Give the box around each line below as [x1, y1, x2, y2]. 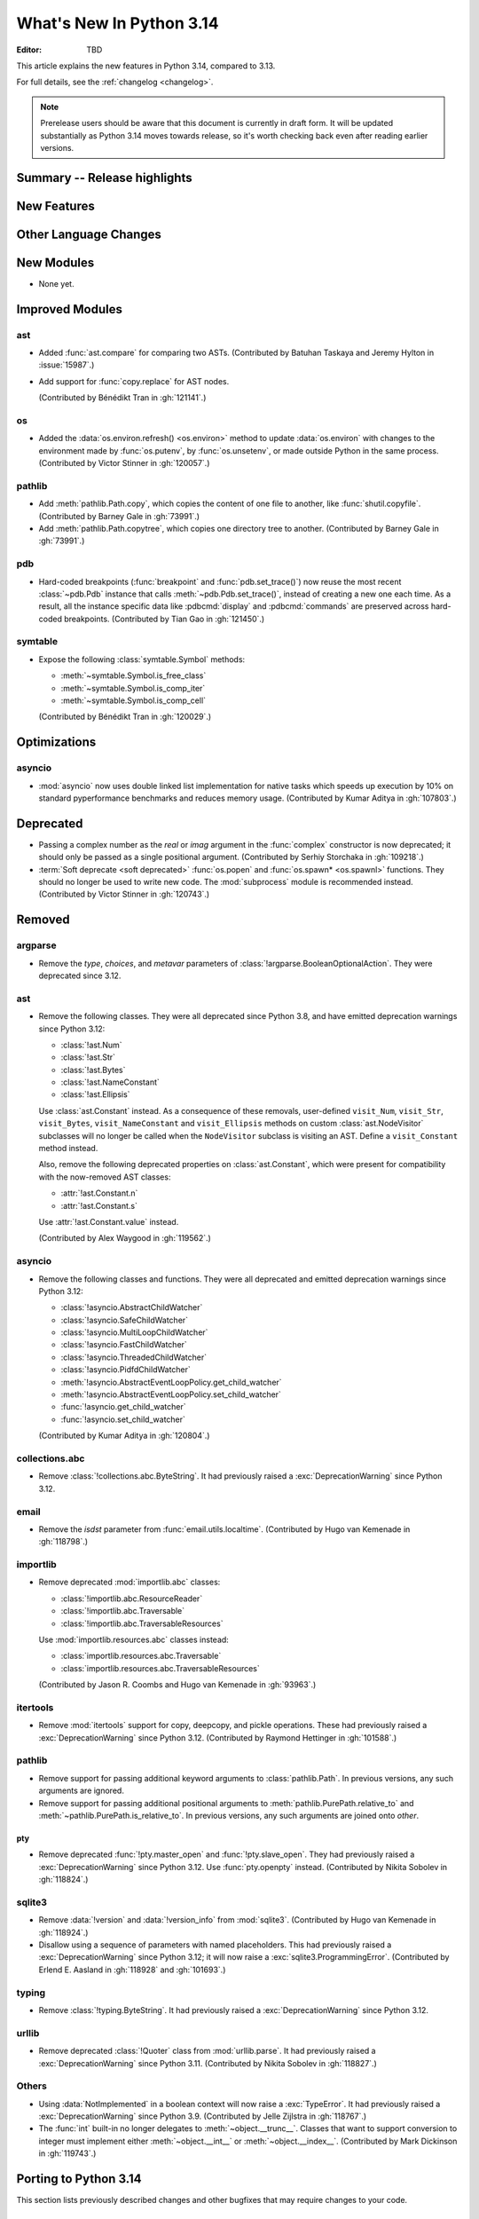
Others [16, 2080, 48, 2092]
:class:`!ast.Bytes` [60, 1064, 126, 1075]
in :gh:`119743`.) [38, 2148, 97, 2159]
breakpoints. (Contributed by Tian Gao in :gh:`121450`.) [63, 613, 265, 624]
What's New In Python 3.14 [16, 13, 219, 33]
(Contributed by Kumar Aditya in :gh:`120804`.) [38, 1430, 210, 1441]
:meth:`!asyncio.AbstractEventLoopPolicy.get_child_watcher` [60, 1377, 283, 1387]
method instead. [38, 1143, 98, 1154]
